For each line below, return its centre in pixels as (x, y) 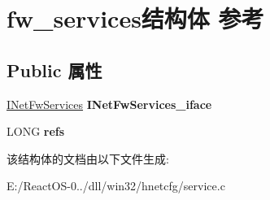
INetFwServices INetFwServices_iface (109, 104)
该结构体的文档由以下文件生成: (88, 158)
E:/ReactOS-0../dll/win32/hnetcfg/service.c (116, 186)
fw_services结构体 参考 (135, 18)
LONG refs (36, 131)
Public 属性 (54, 70)
